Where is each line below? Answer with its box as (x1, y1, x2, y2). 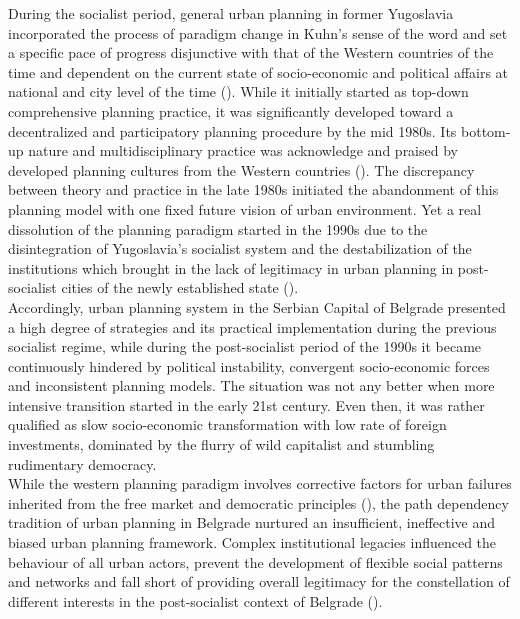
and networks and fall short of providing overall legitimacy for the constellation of (8, 571, 510, 592)
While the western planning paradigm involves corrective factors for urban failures (8, 473, 512, 494)
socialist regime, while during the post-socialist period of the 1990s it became (8, 336, 482, 357)
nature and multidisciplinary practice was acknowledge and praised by (28, 140, 458, 161)
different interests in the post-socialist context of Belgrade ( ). (8, 590, 383, 611)
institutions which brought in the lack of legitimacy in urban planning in (8, 257, 454, 278)
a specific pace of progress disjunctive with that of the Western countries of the (8, 42, 494, 63)
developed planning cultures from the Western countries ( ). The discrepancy (8, 159, 475, 180)
